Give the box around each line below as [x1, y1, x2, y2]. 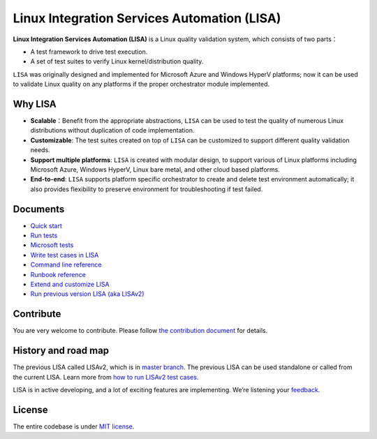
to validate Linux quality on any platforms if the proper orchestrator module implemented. [13, 80, 270, 89]
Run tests [30, 231, 58, 240]
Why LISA [13, 98, 57, 110]
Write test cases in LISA [30, 251, 99, 259]
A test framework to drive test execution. [30, 47, 148, 56]
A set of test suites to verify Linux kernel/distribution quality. [30, 57, 204, 66]
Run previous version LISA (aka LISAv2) [30, 290, 145, 298]
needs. [30, 146, 50, 154]
